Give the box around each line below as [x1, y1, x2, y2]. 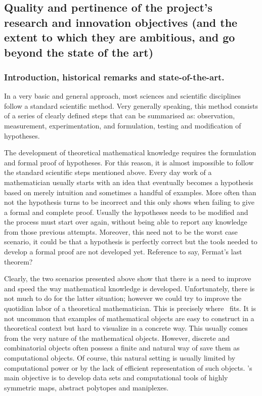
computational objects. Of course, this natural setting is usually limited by [4, 353, 236, 363]
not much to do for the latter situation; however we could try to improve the [4, 293, 242, 303]
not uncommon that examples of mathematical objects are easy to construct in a [4, 313, 254, 323]
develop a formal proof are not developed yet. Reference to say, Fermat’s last [4, 246, 242, 257]
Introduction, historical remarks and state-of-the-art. [4, 70, 225, 83]
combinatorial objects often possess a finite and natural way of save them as [4, 342, 240, 353]
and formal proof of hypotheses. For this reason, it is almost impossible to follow [4, 157, 254, 167]
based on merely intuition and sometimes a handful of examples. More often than [4, 187, 256, 197]
